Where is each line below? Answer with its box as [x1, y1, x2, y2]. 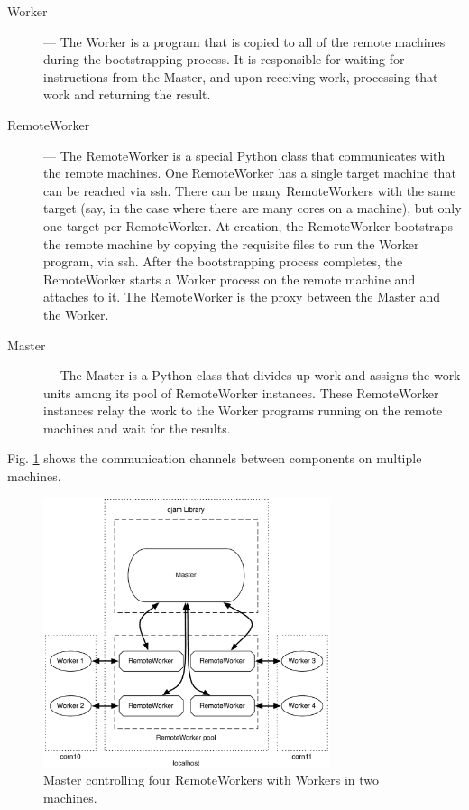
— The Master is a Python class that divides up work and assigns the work [43, 366, 461, 385]
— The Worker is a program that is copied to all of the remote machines [43, 32, 446, 51]
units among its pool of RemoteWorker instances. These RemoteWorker [43, 383, 439, 402]
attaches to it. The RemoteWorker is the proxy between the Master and [43, 287, 440, 306]
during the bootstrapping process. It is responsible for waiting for [43, 50, 405, 69]
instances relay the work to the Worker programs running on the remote [43, 401, 443, 420]
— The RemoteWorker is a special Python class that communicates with [43, 145, 446, 164]
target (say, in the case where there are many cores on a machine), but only [43, 199, 462, 218]
